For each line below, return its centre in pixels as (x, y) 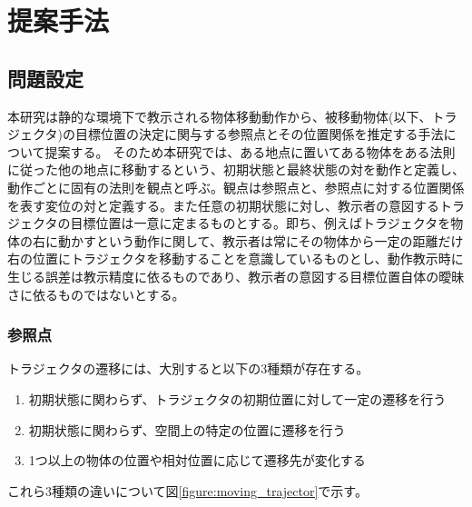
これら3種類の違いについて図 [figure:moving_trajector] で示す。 (187, 490)
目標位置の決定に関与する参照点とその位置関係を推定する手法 (259, 134)
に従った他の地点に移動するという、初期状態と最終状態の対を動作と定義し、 (236, 169)
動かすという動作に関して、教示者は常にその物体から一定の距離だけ (261, 240)
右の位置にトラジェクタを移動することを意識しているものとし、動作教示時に (236, 258)
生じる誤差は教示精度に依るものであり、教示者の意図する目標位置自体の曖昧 (236, 276)
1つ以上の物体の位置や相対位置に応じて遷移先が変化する (197, 460)
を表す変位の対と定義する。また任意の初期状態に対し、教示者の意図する (223, 205)
